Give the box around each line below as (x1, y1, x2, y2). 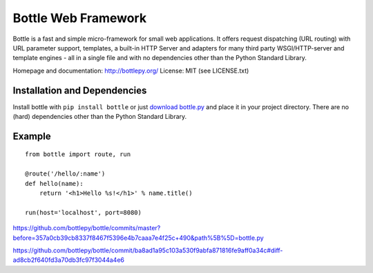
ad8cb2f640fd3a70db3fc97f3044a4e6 (12, 256, 124, 264)
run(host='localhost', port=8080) (25, 208, 142, 216)
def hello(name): (25, 180, 84, 187)
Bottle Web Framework (12, 10, 147, 26)
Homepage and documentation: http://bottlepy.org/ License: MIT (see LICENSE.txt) (12, 66, 249, 75)
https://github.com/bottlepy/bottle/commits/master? (12, 224, 161, 232)
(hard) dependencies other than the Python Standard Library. (12, 113, 187, 121)
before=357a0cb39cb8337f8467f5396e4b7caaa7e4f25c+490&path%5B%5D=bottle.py (12, 234, 264, 242)
